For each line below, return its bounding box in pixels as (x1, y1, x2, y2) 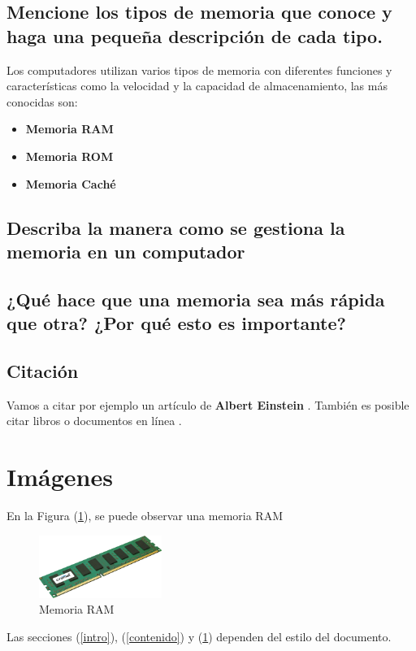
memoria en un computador (6, 238, 245, 263)
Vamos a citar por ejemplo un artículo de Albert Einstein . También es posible (6, 396, 409, 413)
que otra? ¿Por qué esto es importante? (6, 310, 346, 336)
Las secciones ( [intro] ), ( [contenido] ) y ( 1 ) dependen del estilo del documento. (6, 627, 392, 644)
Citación (6, 358, 79, 383)
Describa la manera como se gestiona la (6, 215, 345, 240)
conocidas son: (6, 93, 78, 110)
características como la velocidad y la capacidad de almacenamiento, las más (6, 77, 388, 94)
